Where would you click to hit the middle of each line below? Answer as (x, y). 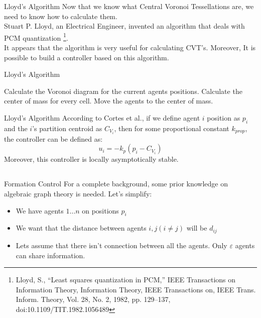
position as (224, 118)
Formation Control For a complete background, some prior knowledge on (116, 184)
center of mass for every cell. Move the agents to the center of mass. (109, 101)
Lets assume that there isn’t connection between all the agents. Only (121, 245)
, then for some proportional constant (172, 128)
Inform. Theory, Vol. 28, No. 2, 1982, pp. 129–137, (93, 299)
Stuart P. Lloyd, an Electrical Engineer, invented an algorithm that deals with (124, 26)
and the (16, 128)
